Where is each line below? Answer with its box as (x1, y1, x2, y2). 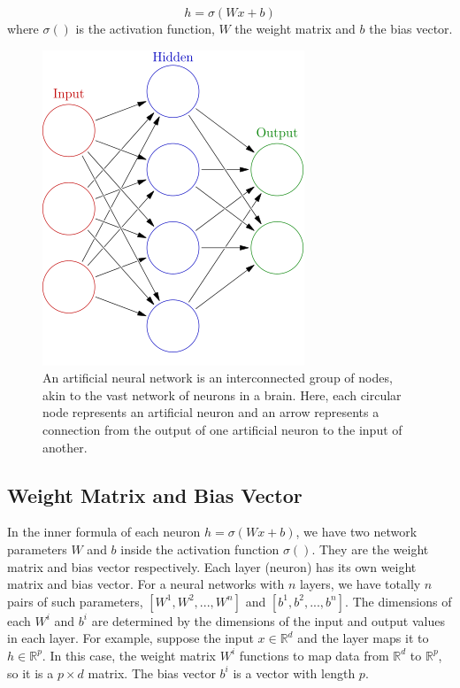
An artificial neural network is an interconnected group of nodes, (42, 368, 393, 387)
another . (42, 437, 88, 456)
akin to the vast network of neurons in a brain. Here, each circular (42, 385, 402, 404)
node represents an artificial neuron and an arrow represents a (42, 403, 379, 421)
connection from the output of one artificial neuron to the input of (42, 420, 402, 438)
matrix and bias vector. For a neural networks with (7, 575, 285, 593)
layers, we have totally (299, 575, 421, 593)
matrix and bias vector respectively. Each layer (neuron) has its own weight (7, 557, 417, 576)
